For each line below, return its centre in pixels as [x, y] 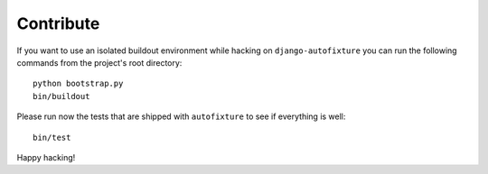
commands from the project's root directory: [99, 62]
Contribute [58, 23]
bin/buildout [61, 96]
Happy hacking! [46, 157]
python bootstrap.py [78, 84]
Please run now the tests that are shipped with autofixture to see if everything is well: [181, 116]
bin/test [52, 137]
